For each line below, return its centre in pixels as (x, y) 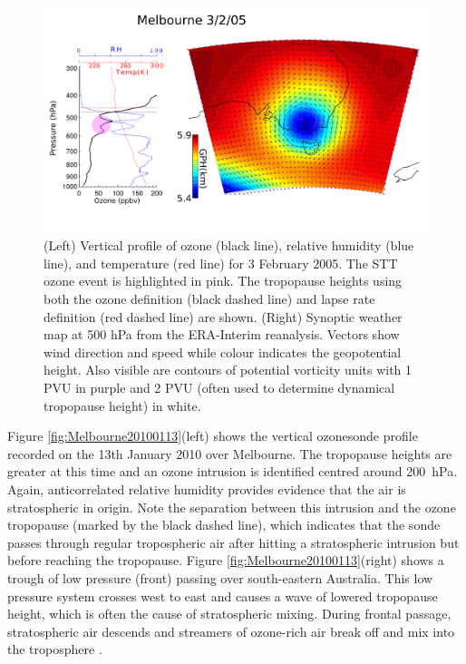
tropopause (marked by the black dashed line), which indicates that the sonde (224, 525)
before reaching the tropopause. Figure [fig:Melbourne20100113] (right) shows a (226, 560)
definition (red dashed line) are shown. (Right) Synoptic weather (223, 316)
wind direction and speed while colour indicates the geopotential (223, 352)
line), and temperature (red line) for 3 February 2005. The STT (221, 263)
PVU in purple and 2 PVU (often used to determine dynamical (219, 388)
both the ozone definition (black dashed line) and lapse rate (209, 299)
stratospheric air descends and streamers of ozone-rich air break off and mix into (231, 631)
